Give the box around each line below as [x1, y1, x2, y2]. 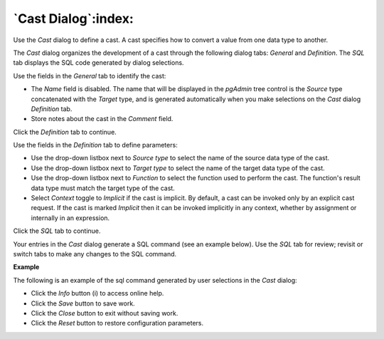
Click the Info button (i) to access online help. [31, 289, 164, 298]
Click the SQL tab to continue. [13, 226, 101, 235]
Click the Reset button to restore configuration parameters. [31, 319, 204, 328]
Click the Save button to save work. [31, 299, 135, 308]
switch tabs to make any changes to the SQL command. [13, 249, 177, 258]
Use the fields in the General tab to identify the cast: [13, 71, 166, 80]
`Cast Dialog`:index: [13, 11, 134, 26]
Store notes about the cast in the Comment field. [31, 115, 174, 123]
